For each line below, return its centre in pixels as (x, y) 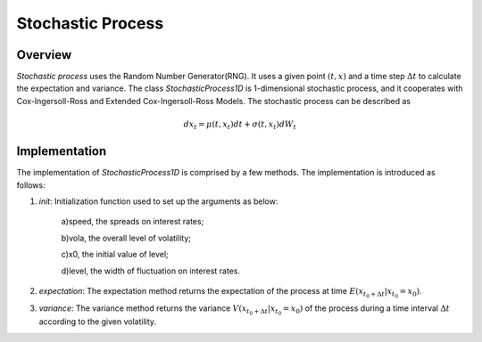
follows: (31, 185)
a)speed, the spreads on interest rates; (133, 222)
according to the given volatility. (97, 322)
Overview (44, 55)
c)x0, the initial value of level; (115, 255)
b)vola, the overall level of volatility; (126, 238)
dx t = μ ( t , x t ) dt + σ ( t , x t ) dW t (240, 125)
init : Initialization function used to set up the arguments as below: (158, 201)
